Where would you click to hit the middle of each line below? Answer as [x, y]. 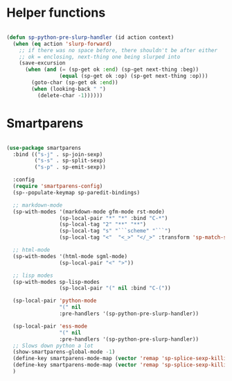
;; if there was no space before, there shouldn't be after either [118, 50]
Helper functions [56, 13]
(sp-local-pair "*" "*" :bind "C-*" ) [114, 218]
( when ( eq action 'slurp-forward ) [62, 44]
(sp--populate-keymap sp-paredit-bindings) [76, 192]
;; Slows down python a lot [53, 346]
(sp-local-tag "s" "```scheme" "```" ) [115, 231]
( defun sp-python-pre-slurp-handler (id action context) [90, 37]
